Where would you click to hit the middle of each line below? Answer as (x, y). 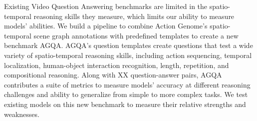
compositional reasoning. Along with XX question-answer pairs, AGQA (113, 75)
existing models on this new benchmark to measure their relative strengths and (125, 104)
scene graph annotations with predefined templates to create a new (136, 35)
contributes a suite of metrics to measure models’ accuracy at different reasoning (127, 84)
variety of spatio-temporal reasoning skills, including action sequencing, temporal (128, 55)
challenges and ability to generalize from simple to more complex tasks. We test (126, 94)
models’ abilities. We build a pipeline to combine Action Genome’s (106, 26)
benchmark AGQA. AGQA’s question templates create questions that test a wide (128, 45)
